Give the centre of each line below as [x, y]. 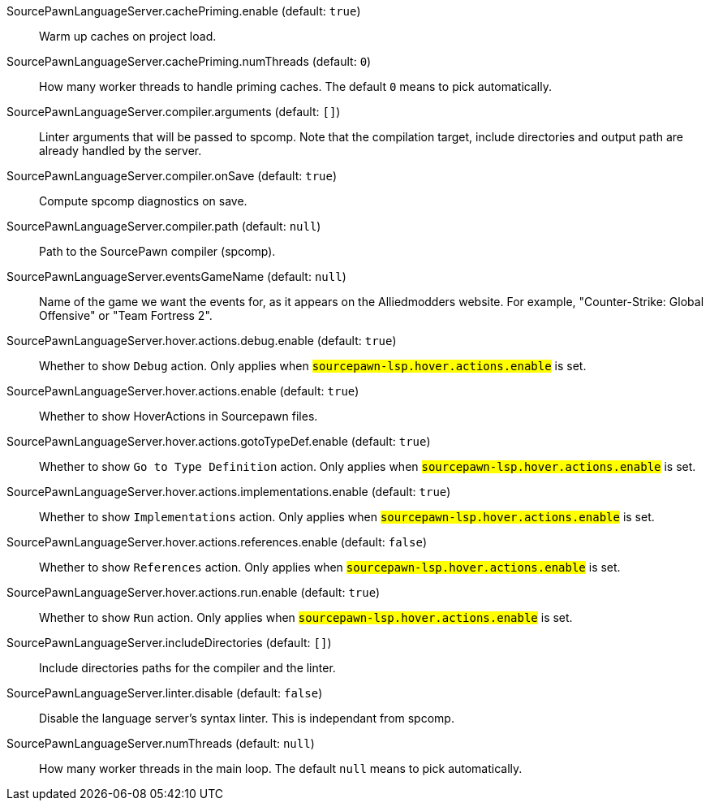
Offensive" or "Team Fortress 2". [126, 315]
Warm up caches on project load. [128, 36]
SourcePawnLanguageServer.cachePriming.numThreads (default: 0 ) [189, 61]
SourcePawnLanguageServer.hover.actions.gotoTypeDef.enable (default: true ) [219, 441]
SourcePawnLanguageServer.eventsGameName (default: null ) [176, 276]
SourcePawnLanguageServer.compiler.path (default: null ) [164, 226]
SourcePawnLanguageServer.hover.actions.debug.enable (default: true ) [202, 341]
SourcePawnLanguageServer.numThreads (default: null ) [161, 743]
